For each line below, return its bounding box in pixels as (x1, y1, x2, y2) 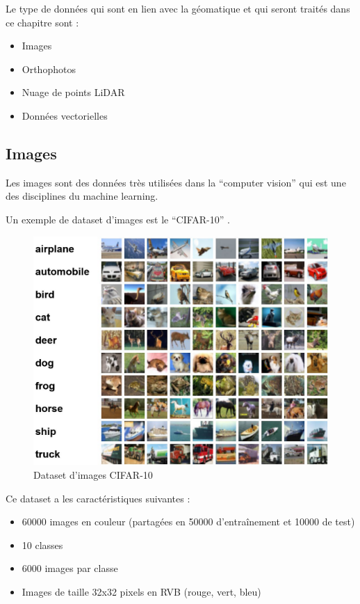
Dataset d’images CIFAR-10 (33, 467, 153, 482)
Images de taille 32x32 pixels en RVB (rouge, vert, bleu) (22, 584, 261, 598)
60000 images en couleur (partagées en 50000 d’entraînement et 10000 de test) (22, 514, 355, 529)
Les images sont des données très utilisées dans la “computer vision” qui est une (6, 175, 346, 189)
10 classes (22, 537, 63, 552)
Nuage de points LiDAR (22, 85, 125, 100)
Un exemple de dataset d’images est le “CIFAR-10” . (6, 212, 230, 226)
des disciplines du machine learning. (6, 189, 158, 203)
